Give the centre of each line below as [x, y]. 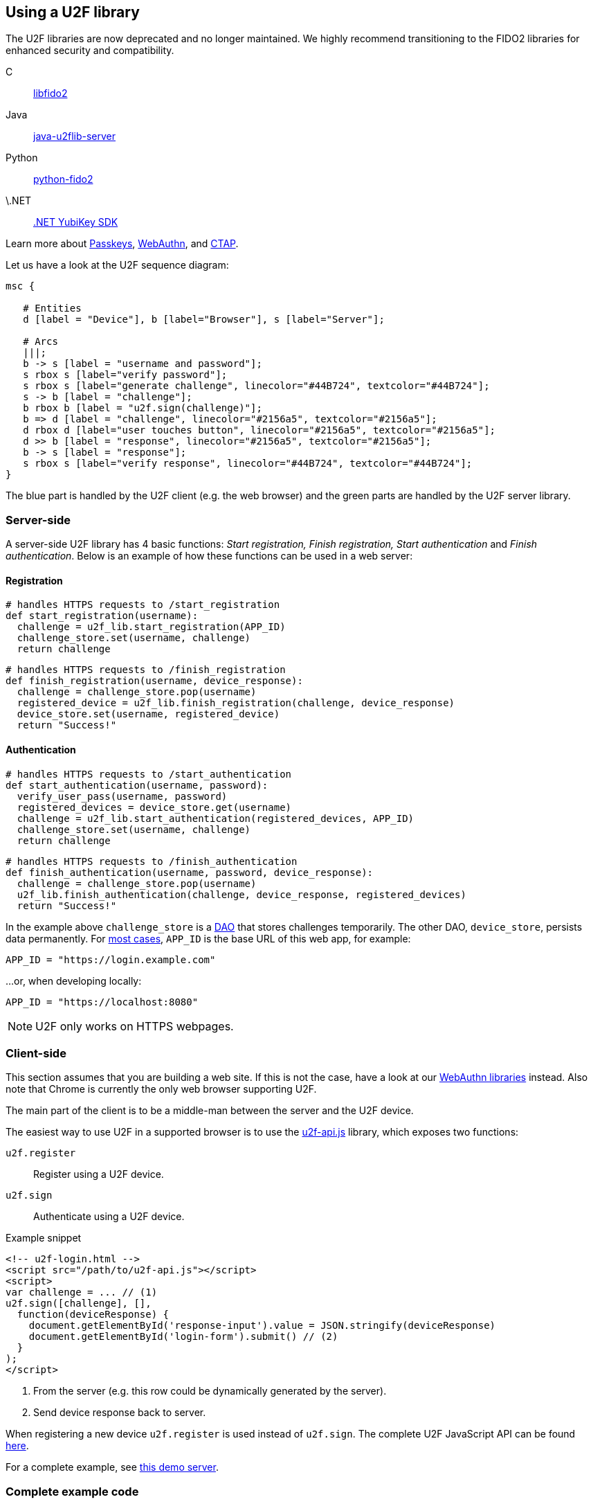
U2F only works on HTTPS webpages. [135, 1026]
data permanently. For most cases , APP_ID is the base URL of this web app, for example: [208, 938]
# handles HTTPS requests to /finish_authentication [152, 861]
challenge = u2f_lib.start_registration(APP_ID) [151, 627]
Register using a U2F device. [99, 1174]
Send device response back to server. [120, 1413]
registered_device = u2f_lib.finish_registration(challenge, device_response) [236, 703]
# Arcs [40, 342]
